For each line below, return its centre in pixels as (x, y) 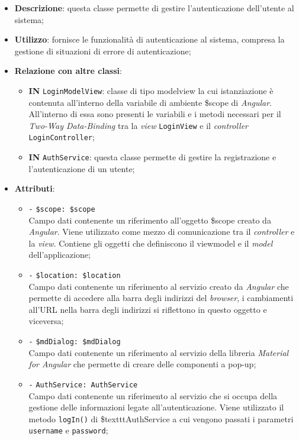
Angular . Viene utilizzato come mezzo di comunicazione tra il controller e (162, 232)
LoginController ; (62, 137)
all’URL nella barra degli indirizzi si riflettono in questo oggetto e (148, 309)
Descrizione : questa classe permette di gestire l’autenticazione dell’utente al (154, 8)
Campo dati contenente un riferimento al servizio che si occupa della (153, 395)
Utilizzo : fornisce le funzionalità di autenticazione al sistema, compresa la (149, 39)
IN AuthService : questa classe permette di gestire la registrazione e (152, 157)
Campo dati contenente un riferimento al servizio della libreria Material (159, 352)
